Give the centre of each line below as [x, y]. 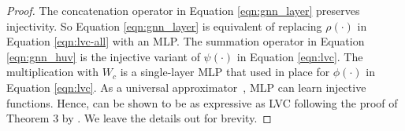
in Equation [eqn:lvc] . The [300, 56]
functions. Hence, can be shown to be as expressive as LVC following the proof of [202, 102]
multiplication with [53, 72]
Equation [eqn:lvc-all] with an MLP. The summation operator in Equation [186, 41]
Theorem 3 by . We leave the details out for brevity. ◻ [139, 118]
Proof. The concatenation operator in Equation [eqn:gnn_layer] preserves [183, 10]
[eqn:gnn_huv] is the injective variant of [103, 56]
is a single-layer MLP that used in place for [225, 72]
